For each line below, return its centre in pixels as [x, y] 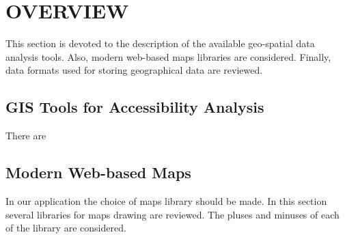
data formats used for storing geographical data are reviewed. [134, 70]
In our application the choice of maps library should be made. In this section [166, 200]
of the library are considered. [66, 228]
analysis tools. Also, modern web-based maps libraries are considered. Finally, [168, 56]
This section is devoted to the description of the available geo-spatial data [160, 43]
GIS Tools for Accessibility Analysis [135, 107]
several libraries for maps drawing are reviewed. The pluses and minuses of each [172, 214]
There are [26, 136]
